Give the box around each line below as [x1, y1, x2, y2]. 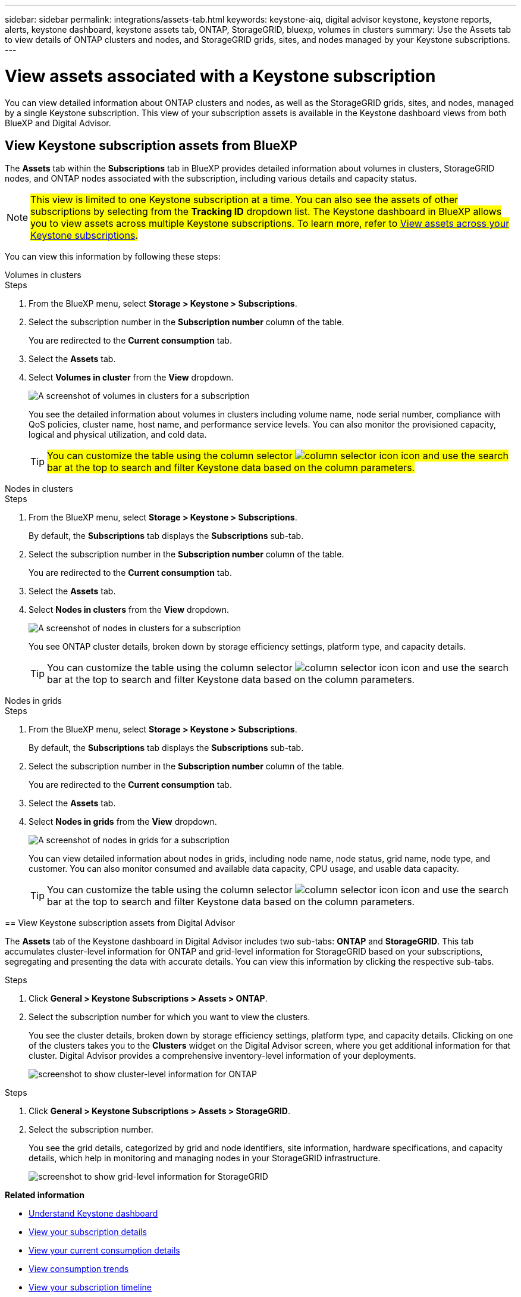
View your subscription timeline [29, 1282, 152, 1293]
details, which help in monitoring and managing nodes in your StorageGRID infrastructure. [29, 1153, 381, 1164]
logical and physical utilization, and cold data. [29, 429, 207, 440]
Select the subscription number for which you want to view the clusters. [29, 1012, 310, 1022]
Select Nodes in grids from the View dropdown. [29, 816, 217, 827]
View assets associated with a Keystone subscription [5, 66, 436, 86]
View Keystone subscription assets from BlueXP [5, 138, 297, 153]
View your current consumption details [29, 1245, 180, 1256]
